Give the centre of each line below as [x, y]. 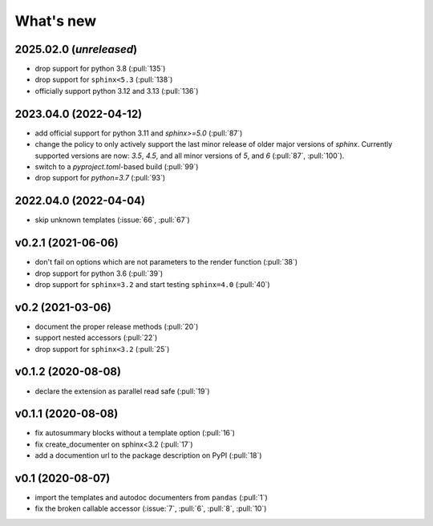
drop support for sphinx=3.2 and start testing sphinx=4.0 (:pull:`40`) [152, 284]
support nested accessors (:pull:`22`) [96, 338]
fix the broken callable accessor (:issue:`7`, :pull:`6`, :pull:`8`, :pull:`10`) [151, 508]
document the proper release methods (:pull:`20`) [117, 326]
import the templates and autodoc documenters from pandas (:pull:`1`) [151, 498]
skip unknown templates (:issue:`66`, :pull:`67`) [112, 220]
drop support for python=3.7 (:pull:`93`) [100, 178]
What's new [56, 21]
